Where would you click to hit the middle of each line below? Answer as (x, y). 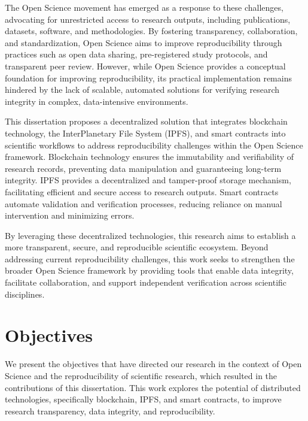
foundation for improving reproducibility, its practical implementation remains (148, 78)
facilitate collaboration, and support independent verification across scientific (146, 282)
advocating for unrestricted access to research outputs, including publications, (148, 19)
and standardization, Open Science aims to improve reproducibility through (144, 42)
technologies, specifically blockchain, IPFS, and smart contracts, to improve (143, 399)
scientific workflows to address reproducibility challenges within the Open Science (154, 145)
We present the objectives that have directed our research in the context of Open (153, 364)
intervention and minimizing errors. (70, 215)
